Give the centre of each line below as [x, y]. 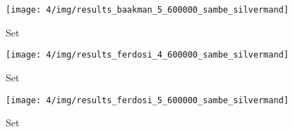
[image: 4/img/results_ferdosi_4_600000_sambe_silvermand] [147, 55]
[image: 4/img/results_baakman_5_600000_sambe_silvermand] [147, 10]
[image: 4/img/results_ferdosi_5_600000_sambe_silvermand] [147, 100]
